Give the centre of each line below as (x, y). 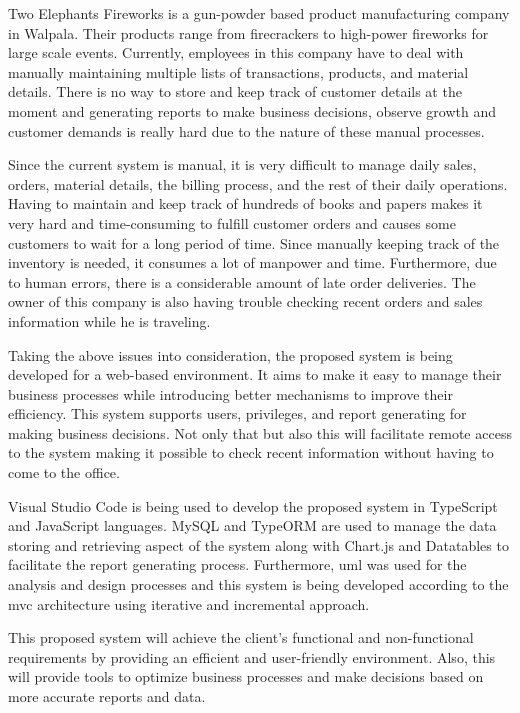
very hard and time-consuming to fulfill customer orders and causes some (232, 222)
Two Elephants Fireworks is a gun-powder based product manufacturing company (259, 13)
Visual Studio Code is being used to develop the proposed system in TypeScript (253, 505)
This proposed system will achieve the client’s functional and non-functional (241, 637)
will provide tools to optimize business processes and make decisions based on (246, 676)
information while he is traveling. (109, 320)
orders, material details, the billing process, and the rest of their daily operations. (258, 183)
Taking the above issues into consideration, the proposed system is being (230, 354)
